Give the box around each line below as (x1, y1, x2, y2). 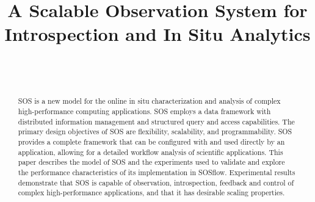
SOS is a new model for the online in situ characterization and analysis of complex (18, 96, 281, 106)
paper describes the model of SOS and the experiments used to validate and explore (18, 157, 285, 167)
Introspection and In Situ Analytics (4, 21, 311, 46)
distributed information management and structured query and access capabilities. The (18, 116, 295, 126)
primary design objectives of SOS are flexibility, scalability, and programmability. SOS (18, 126, 292, 137)
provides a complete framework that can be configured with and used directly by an (18, 136, 285, 146)
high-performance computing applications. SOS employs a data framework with (18, 106, 271, 116)
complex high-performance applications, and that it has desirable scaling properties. (18, 187, 285, 198)
